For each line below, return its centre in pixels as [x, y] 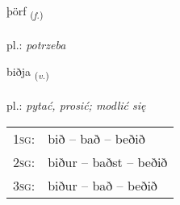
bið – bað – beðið [96, 138]
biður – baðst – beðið [108, 161]
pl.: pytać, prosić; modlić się [76, 105]
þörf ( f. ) [25, 12]
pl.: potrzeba [36, 44]
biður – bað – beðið [103, 185]
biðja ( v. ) [28, 73]
